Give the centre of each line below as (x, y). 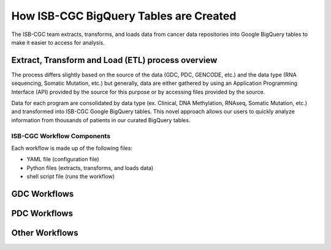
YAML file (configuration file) (63, 160)
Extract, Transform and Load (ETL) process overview (114, 60)
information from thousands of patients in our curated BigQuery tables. (101, 120)
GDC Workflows (43, 193)
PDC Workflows (42, 213)
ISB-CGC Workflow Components (61, 136)
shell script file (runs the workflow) (71, 177)
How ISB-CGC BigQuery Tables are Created (124, 16)
